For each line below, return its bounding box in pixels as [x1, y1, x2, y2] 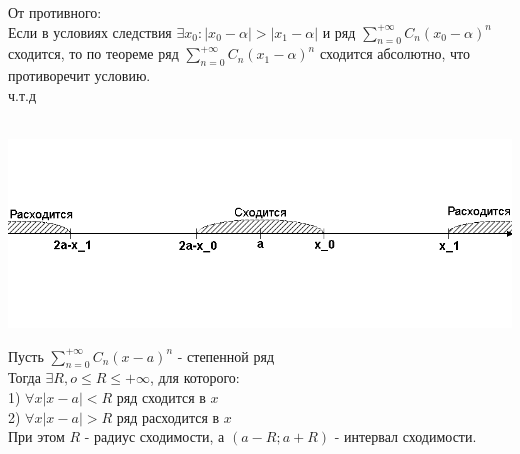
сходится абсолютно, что [319, 43, 471, 64]
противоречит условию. [8, 65, 151, 86]
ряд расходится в [116, 406, 220, 427]
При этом [8, 426, 65, 447]
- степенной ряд [177, 345, 275, 366]
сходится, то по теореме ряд [8, 43, 179, 64]
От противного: [8, 2, 102, 22]
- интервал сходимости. [334, 426, 477, 447]
